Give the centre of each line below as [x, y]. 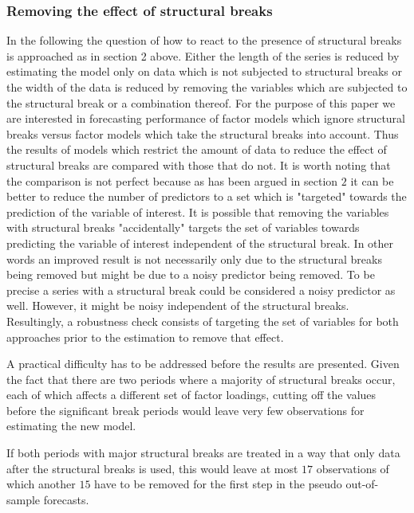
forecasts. [66, 499]
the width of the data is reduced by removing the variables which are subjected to [207, 87]
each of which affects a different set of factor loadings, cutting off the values [191, 395]
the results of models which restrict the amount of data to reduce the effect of [197, 149]
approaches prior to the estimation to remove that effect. [145, 337]
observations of [353, 468]
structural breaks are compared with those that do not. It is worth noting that [199, 164]
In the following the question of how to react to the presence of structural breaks [204, 40]
